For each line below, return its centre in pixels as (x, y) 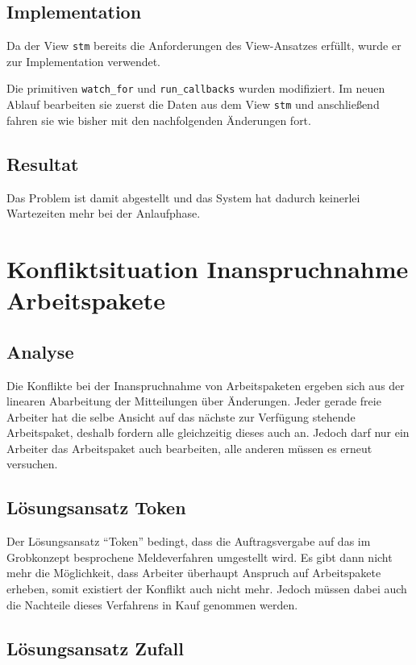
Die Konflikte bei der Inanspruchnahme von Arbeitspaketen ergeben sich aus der (206, 385)
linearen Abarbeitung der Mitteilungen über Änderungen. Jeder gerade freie (194, 401)
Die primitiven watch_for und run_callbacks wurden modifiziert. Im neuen (196, 88)
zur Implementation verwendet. (84, 61)
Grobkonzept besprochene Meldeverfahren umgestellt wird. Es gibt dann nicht (200, 557)
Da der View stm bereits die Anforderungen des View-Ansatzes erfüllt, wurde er (204, 46)
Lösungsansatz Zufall (95, 648)
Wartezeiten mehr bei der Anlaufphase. (104, 213)
